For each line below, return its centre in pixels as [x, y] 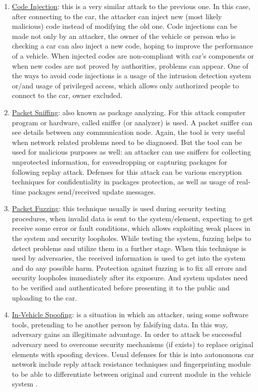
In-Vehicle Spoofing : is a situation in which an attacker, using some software [130, 314]
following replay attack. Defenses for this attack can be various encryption [127, 171]
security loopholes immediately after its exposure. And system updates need [130, 278]
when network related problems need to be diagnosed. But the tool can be [127, 142]
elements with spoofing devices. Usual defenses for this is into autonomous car [133, 354]
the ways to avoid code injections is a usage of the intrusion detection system [132, 76]
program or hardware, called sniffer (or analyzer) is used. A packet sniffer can [132, 122]
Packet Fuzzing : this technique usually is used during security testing [119, 208]
